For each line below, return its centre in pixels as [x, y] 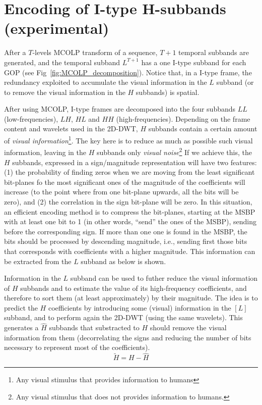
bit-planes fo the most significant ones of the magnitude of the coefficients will [125, 182]
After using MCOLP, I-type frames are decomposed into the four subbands [120, 109]
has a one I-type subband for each [194, 62]
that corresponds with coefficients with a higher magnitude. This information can [130, 251]
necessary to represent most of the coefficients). [77, 347]
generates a [21, 327]
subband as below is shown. [123, 261]
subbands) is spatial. [168, 92]
